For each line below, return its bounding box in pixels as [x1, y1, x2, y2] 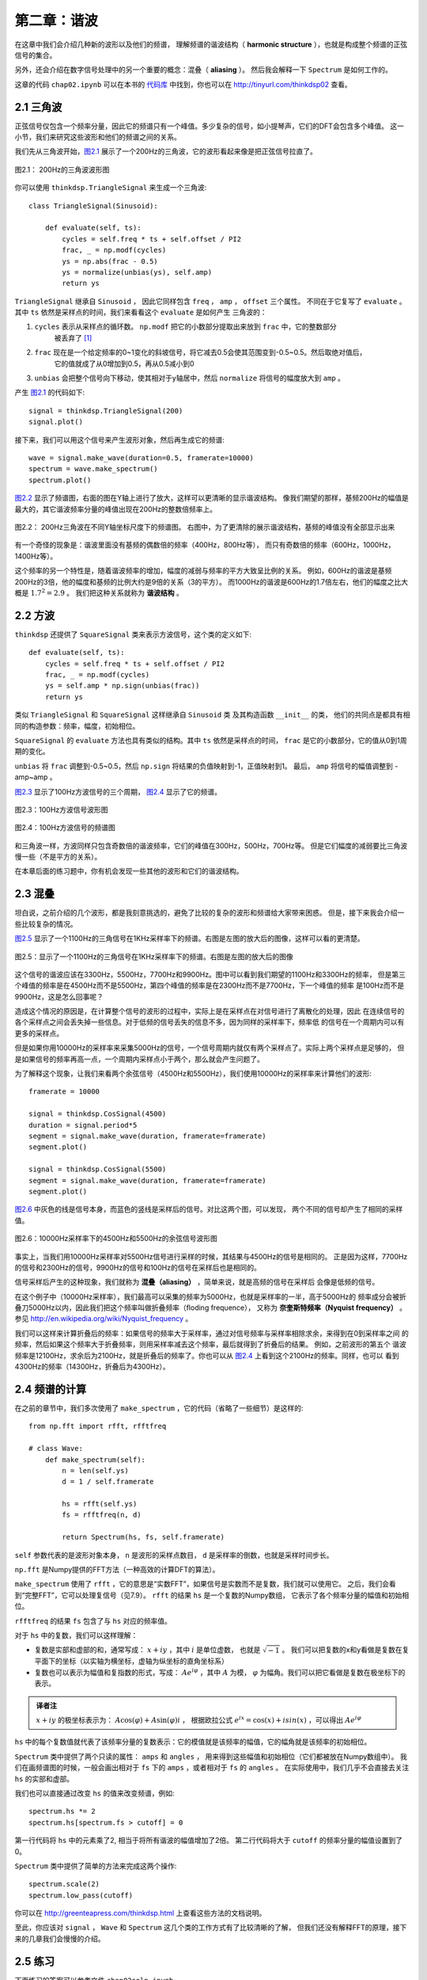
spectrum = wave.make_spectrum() [28, 464, 158, 474]
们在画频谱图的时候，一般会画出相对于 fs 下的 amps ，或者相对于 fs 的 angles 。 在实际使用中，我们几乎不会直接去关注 [14, 1763, 410, 1772]
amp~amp [14, 772, 48, 782]
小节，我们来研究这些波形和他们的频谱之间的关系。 [14, 132, 181, 142]
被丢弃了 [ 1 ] [54, 333, 93, 342]
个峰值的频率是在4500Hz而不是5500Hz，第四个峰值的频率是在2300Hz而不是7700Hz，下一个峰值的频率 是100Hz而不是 [14, 980, 405, 990]
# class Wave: [28, 1444, 83, 1453]
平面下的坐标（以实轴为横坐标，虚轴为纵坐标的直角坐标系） [34, 1656, 229, 1666]
